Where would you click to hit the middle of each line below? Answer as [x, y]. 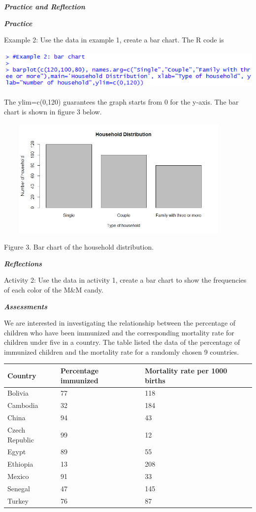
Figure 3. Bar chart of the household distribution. [79, 247]
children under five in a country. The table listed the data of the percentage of [122, 342]
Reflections [23, 263]
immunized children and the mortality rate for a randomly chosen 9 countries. [122, 351]
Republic [21, 439]
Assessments [26, 306]
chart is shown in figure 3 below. [53, 111]
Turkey [18, 500]
